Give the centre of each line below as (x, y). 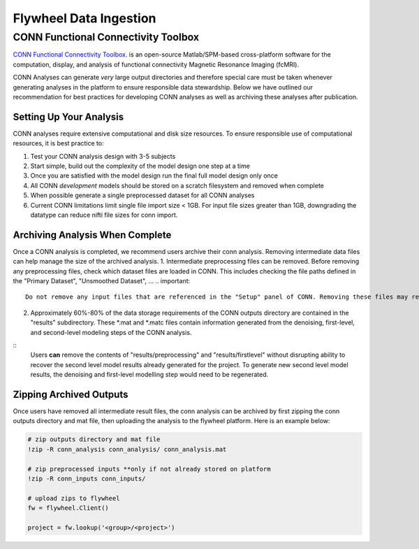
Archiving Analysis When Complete (92, 235)
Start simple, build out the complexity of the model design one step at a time (140, 166)
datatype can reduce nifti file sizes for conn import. (104, 215)
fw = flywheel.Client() (68, 508)
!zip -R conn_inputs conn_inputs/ (87, 479)
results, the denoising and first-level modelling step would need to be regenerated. (149, 375)
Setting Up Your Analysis (68, 116)
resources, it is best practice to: (58, 143)
